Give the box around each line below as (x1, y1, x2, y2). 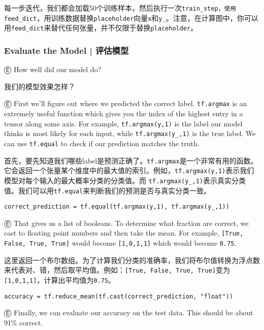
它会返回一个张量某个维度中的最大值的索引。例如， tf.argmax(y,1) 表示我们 (4, 165, 254, 176)
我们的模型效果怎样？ (4, 81, 75, 91)
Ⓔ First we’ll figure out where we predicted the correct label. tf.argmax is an (4, 98, 247, 109)
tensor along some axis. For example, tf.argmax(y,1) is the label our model (4, 118, 243, 128)
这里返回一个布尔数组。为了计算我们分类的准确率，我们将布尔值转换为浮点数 (4, 254, 260, 265)
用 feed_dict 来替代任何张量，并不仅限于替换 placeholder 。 (4, 22, 198, 33)
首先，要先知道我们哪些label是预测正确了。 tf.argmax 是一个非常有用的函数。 (4, 155, 258, 166)
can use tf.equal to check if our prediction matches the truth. (4, 138, 200, 148)
